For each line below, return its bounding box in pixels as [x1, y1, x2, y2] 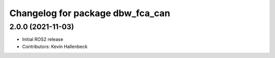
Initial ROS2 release [22, 36, 64, 42]
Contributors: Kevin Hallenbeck [22, 43, 88, 49]
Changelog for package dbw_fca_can [9, 8, 171, 19]
